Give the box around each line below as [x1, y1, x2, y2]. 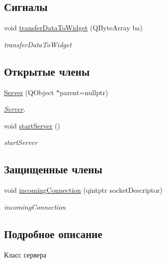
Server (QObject [4, 87, 54, 97]
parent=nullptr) [60, 87, 108, 97]
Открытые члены [4, 63, 90, 79]
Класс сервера [4, 249, 47, 260]
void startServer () [4, 120, 60, 131]
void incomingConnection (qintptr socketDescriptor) [4, 185, 163, 195]
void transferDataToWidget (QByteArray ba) [4, 22, 143, 33]
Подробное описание [4, 226, 102, 241]
